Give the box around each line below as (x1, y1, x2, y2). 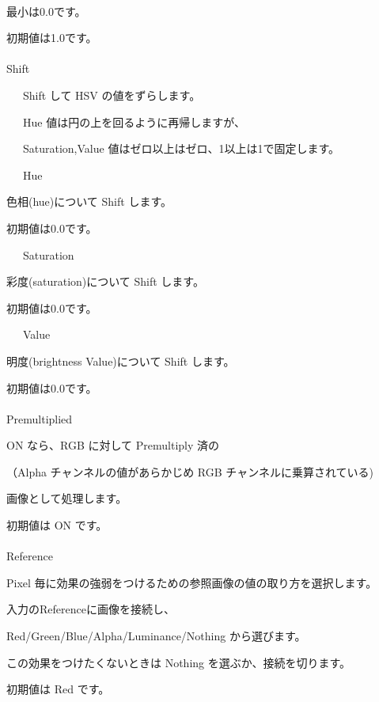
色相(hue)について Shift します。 (6, 193, 172, 210)
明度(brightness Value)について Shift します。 (6, 352, 235, 369)
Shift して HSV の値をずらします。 (22, 86, 201, 103)
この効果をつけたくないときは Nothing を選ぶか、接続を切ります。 (6, 654, 351, 670)
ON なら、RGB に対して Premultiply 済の (6, 437, 220, 453)
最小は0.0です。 (6, 2, 86, 19)
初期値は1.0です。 (6, 29, 97, 46)
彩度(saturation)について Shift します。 (6, 273, 204, 290)
